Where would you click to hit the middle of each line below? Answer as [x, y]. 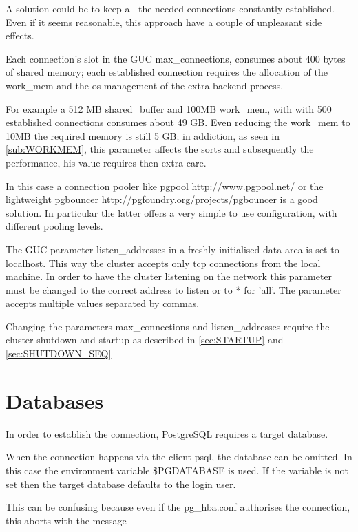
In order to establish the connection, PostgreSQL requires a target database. [167, 433]
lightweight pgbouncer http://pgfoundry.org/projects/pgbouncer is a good [162, 199]
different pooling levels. [54, 226]
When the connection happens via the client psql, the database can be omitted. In [179, 457]
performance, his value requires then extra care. [106, 162]
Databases [55, 400]
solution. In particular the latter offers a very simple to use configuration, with [171, 212]
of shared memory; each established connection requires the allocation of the [167, 72]
